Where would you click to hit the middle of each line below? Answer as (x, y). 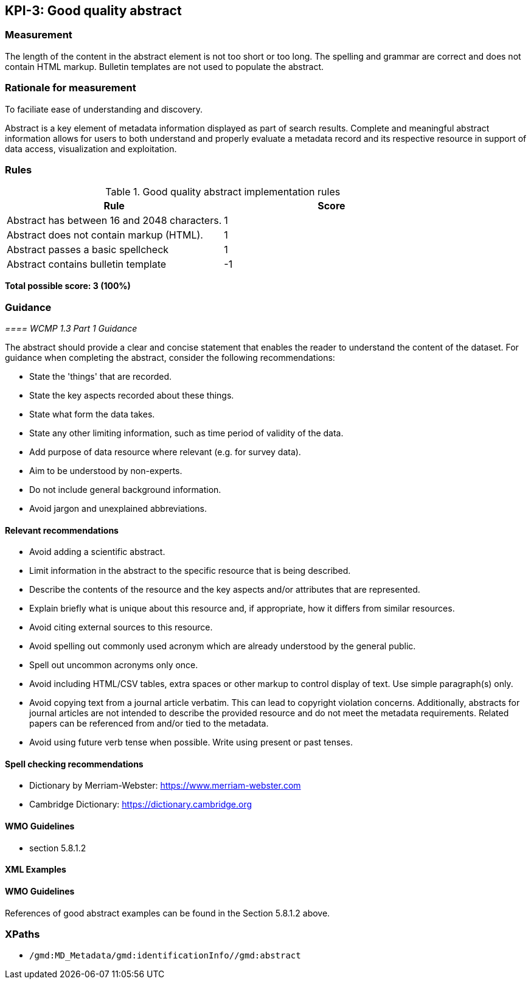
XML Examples (36, 870)
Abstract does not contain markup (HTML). (105, 235)
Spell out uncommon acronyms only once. (114, 665)
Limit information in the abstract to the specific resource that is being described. (190, 571)
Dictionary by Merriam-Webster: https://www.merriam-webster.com (165, 786)
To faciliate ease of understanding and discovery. (104, 109)
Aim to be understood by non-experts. (106, 471)
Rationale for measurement (71, 88)
